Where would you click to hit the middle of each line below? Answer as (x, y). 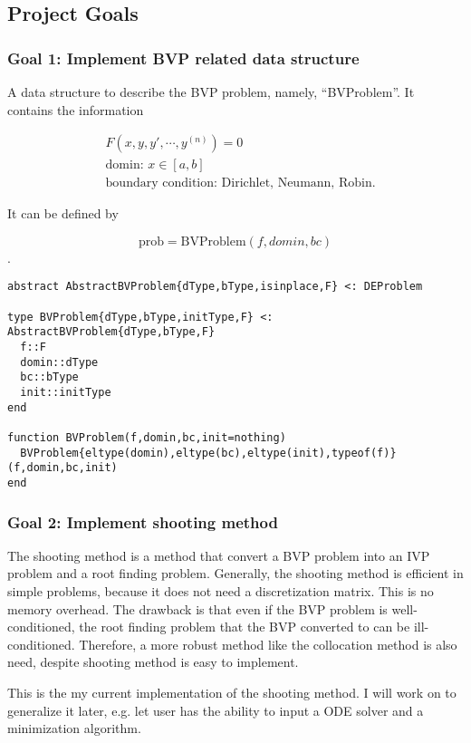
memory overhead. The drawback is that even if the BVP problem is (197, 608)
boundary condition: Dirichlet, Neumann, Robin (239, 183)
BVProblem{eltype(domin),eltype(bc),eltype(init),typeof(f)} (208, 453)
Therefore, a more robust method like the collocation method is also (268, 644)
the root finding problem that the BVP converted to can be (245, 627)
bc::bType (49, 377)
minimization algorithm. (74, 728)
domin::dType (59, 362)
